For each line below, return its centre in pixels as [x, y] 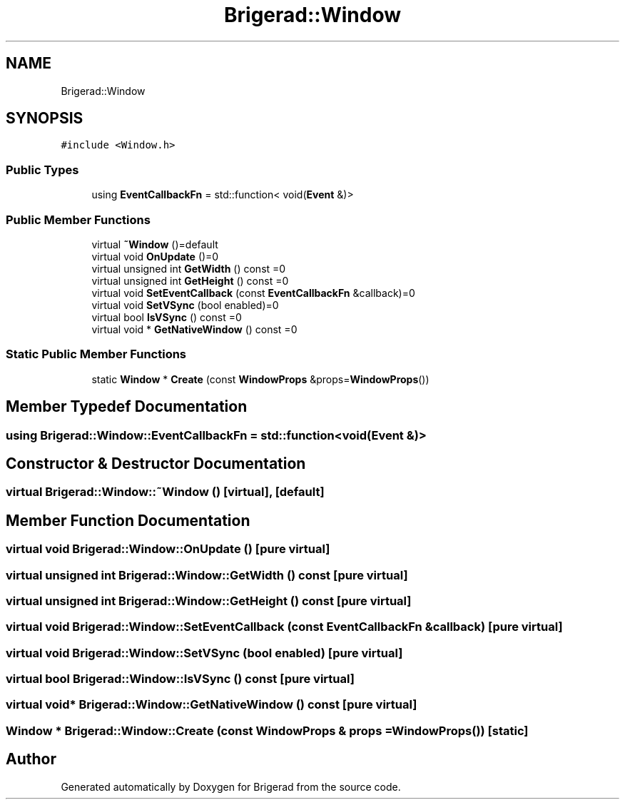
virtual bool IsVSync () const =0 [167, 317]
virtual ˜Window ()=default [155, 244]
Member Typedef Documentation [127, 407]
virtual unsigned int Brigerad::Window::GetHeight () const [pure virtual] [209, 601]
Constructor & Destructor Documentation [156, 463]
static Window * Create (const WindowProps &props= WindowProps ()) [260, 379]
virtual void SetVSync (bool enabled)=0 [185, 305]
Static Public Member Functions [96, 354]
